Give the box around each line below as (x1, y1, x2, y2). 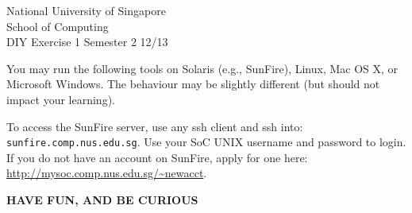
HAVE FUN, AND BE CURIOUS (6, 192, 198, 207)
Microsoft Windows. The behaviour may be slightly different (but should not (6, 76, 380, 92)
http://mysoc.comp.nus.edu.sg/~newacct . (6, 165, 207, 181)
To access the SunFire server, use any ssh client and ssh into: (6, 118, 303, 134)
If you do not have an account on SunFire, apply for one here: (6, 149, 308, 165)
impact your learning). (6, 91, 115, 107)
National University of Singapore (6, 2, 166, 18)
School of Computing (6, 17, 109, 34)
